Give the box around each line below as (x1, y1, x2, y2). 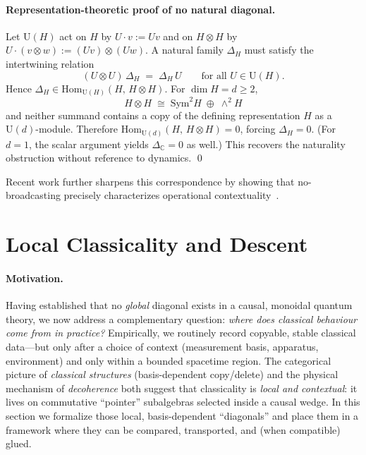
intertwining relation (6, 56, 94, 71)
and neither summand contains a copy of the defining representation (6, 107, 300, 122)
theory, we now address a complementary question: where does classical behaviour (6, 311, 358, 326)
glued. (6, 436, 32, 451)
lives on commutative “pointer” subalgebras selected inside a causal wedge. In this (6, 394, 360, 409)
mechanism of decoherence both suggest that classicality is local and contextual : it (6, 380, 358, 395)
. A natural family (145, 42, 224, 57)
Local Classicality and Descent (6, 229, 308, 258)
